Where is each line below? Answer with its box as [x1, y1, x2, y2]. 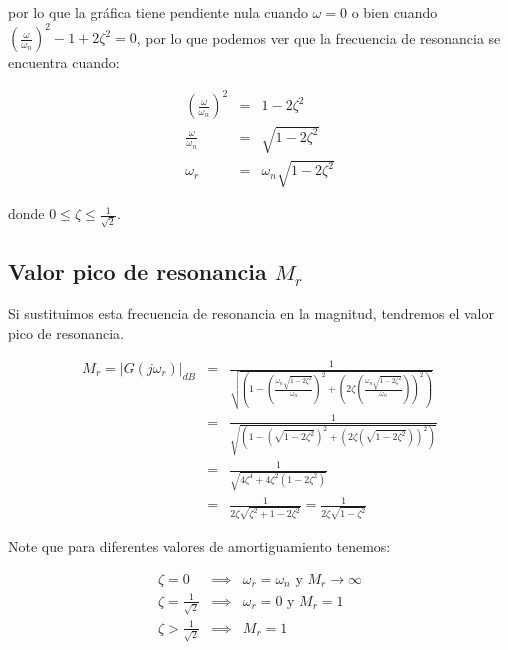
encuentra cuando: [8, 52, 120, 73]
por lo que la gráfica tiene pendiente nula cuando [8, 2, 308, 22]
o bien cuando [351, 2, 438, 22]
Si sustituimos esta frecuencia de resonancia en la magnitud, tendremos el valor [8, 303, 494, 324]
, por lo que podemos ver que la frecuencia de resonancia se [136, 27, 501, 48]
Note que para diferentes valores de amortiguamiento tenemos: [8, 535, 391, 556]
